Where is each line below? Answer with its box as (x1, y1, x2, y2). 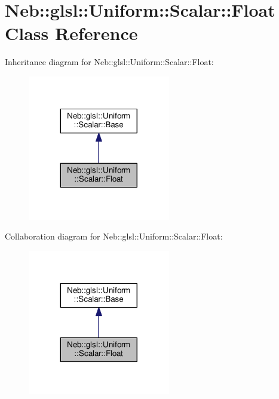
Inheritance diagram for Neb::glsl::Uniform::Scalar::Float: (5, 56, 214, 68)
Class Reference (5, 21, 138, 45)
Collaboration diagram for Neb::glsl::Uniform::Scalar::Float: (5, 230, 223, 243)
